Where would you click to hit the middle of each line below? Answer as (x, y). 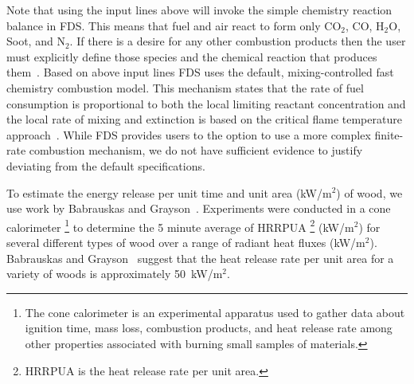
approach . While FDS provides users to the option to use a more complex (189, 134)
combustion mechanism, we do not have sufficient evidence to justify (196, 150)
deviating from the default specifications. (106, 165)
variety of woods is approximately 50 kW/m (115, 274)
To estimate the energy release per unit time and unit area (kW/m (169, 192)
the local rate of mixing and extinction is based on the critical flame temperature (204, 119)
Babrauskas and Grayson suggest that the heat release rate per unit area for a (200, 258)
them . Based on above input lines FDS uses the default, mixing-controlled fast (200, 72)
